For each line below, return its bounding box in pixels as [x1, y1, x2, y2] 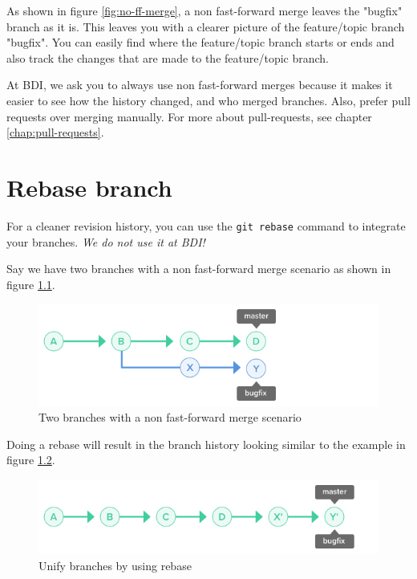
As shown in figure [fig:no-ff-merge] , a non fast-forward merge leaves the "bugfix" [6, 2, 403, 18]
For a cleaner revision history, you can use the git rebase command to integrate [6, 217, 406, 234]
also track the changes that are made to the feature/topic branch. [6, 49, 330, 66]
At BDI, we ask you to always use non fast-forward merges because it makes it [6, 76, 393, 93]
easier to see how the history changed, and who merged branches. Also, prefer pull [6, 92, 411, 108]
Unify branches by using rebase [38, 557, 192, 573]
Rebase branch [6, 170, 172, 203]
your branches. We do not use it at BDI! [6, 233, 205, 250]
